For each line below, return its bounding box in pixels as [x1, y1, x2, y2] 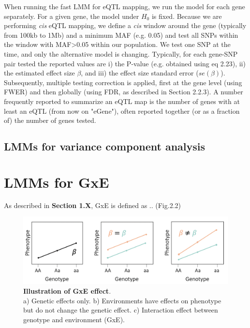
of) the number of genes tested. [4, 115, 96, 125]
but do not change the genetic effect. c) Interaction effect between [23, 305, 218, 315]
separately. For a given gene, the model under [4, 11, 139, 21]
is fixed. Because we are [151, 11, 222, 21]
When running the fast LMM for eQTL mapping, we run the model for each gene [4, 1, 245, 11]
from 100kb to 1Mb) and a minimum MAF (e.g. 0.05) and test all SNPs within [4, 30, 238, 40]
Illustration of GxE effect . [23, 285, 111, 296]
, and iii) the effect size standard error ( [81, 68, 199, 78]
